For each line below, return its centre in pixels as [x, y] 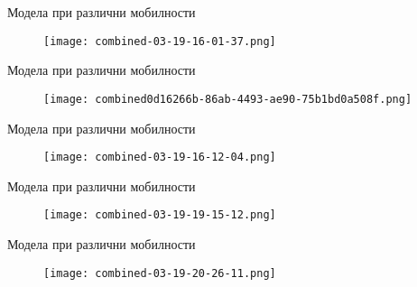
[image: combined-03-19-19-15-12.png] [160, 215]
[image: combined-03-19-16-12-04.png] [160, 157]
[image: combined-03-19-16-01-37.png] [160, 41]
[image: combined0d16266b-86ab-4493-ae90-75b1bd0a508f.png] [228, 99]
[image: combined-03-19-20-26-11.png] [160, 273]
